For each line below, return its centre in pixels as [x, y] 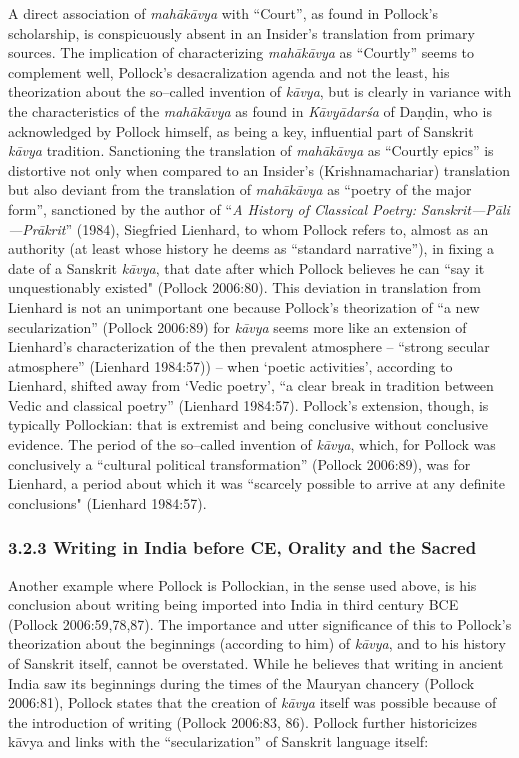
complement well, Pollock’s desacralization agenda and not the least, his [229, 71]
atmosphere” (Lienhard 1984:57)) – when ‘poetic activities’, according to [230, 365]
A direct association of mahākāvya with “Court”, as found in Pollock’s [223, 13]
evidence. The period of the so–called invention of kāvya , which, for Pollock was [252, 444]
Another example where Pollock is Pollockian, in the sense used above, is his [242, 584]
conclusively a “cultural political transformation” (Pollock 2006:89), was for [239, 463]
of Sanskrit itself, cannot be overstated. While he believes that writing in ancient [256, 663]
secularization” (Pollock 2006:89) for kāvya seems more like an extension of [237, 326]
